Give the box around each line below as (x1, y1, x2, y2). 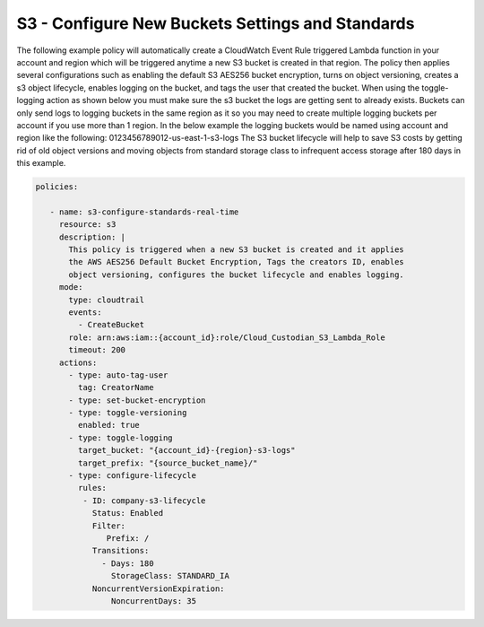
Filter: (91, 520, 125, 531)
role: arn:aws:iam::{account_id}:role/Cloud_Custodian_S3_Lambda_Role (68, 332, 385, 343)
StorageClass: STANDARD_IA (110, 570, 230, 581)
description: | (58, 231, 125, 242)
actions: (58, 357, 98, 368)
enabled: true (77, 420, 141, 431)
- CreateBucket (77, 319, 145, 330)
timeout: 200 (68, 345, 125, 355)
